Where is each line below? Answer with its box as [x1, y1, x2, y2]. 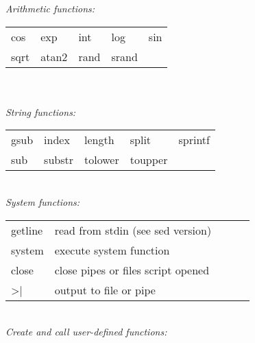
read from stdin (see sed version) [54, 222, 212, 238]
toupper [130, 152, 168, 168]
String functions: [5, 104, 76, 119]
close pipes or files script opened [54, 261, 210, 278]
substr [44, 152, 74, 168]
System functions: [5, 194, 80, 209]
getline [11, 222, 43, 238]
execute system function [54, 241, 170, 258]
